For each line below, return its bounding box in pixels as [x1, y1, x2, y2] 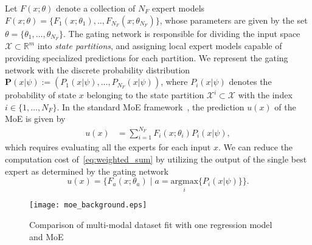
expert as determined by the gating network [5, 164, 168, 177]
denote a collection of [56, 2, 136, 14]
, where [161, 75, 188, 88]
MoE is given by [5, 112, 66, 125]
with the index [238, 89, 293, 101]
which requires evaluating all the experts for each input [5, 141, 211, 153]
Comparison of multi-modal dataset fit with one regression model [29, 218, 272, 230]
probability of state [5, 89, 77, 101]
